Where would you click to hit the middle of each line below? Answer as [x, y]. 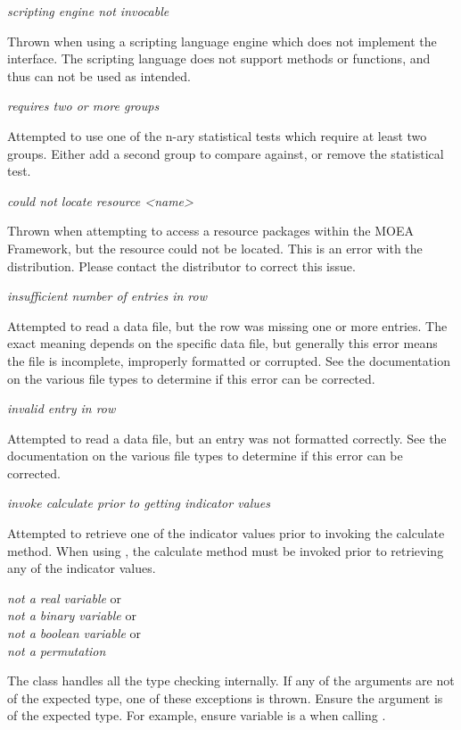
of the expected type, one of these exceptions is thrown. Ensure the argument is [225, 697]
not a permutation [57, 650]
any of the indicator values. [82, 568]
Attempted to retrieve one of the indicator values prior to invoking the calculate [226, 533]
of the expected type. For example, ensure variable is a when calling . [197, 715]
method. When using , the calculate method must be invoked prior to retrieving [226, 550]
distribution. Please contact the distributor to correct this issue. [181, 265]
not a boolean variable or [74, 633]
